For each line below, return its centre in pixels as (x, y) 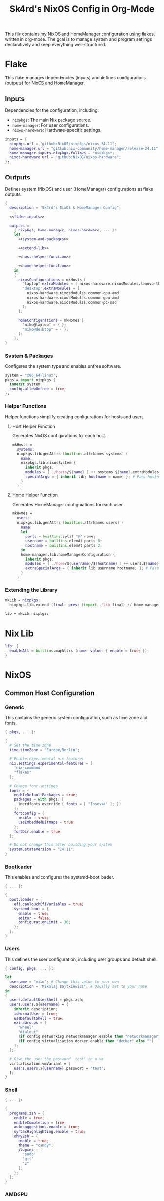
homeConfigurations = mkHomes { (51, 320)
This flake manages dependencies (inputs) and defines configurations (76, 78)
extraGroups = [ (31, 1023)
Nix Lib (19, 633)
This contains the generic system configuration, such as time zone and (76, 717)
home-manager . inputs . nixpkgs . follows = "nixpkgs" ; (62, 153)
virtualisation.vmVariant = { (40, 1063)
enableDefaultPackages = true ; (46, 795)
